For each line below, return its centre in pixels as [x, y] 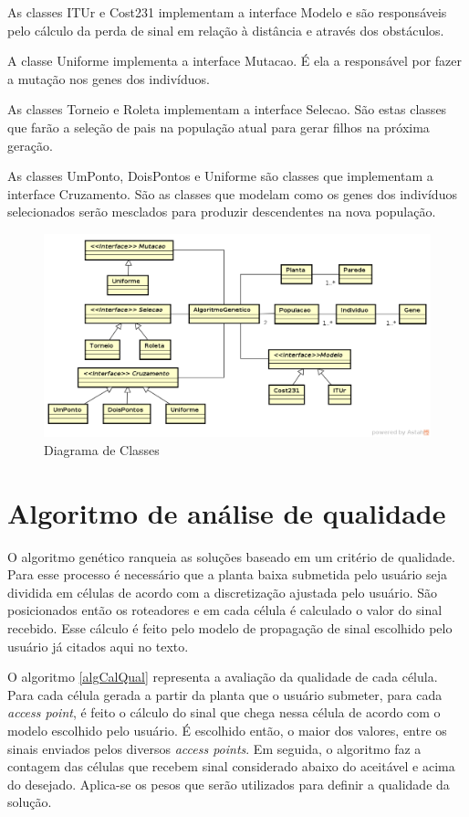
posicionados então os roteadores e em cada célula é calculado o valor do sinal [225, 610]
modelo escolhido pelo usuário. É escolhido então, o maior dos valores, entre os [227, 730]
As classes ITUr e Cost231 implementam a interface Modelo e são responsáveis [227, 12]
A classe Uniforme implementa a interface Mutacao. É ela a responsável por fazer [235, 61]
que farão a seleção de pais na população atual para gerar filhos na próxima [219, 127]
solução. [30, 802]
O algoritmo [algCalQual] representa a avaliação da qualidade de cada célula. [223, 677]
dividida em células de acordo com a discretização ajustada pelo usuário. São [222, 592]
